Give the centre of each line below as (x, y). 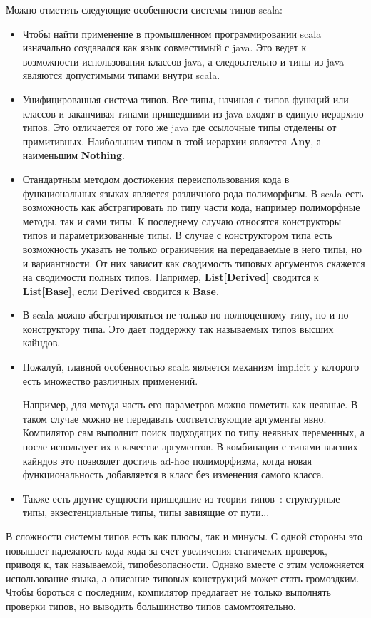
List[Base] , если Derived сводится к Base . (121, 290)
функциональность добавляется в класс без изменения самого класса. (173, 474)
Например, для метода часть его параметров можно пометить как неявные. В (190, 405)
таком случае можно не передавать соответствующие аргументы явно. (174, 418)
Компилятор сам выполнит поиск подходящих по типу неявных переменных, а (194, 432)
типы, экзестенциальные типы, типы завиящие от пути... (146, 512)
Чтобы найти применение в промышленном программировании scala (172, 33)
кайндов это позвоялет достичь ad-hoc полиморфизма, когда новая (167, 460)
